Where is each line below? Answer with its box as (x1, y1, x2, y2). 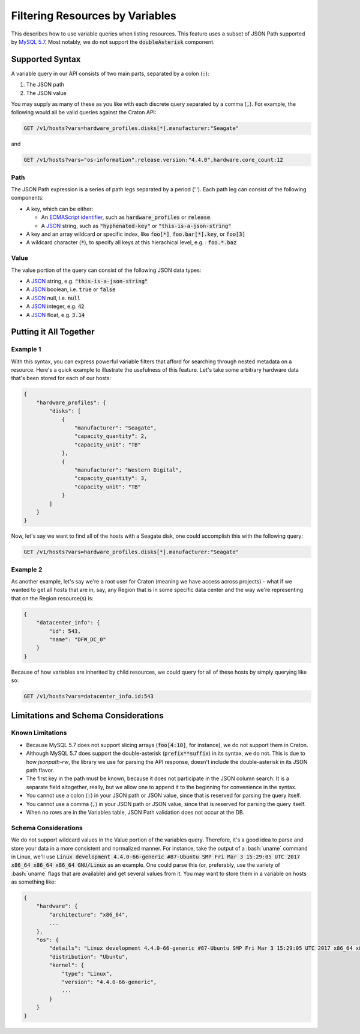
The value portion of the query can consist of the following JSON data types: (11, 266, 202, 274)
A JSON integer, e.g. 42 (26, 303, 85, 310)
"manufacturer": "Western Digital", (74, 466, 182, 473)
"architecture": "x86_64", (49, 911, 128, 918)
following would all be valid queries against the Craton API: (11, 109, 157, 116)
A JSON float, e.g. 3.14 (26, 311, 85, 318)
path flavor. (26, 767, 55, 774)
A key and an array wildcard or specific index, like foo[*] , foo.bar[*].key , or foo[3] (26, 230, 246, 238)
